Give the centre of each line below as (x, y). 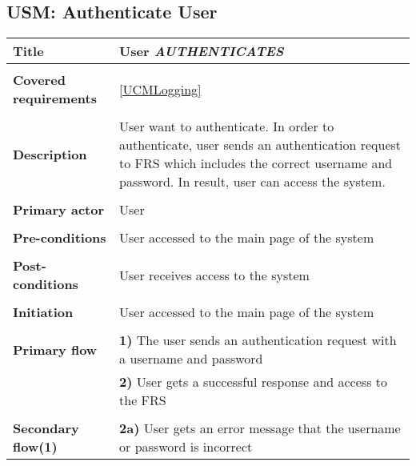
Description (50, 154)
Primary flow (55, 349)
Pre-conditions (60, 238)
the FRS (143, 400)
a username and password (191, 359)
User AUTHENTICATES (202, 51)
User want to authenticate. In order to (227, 127)
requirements (55, 98)
